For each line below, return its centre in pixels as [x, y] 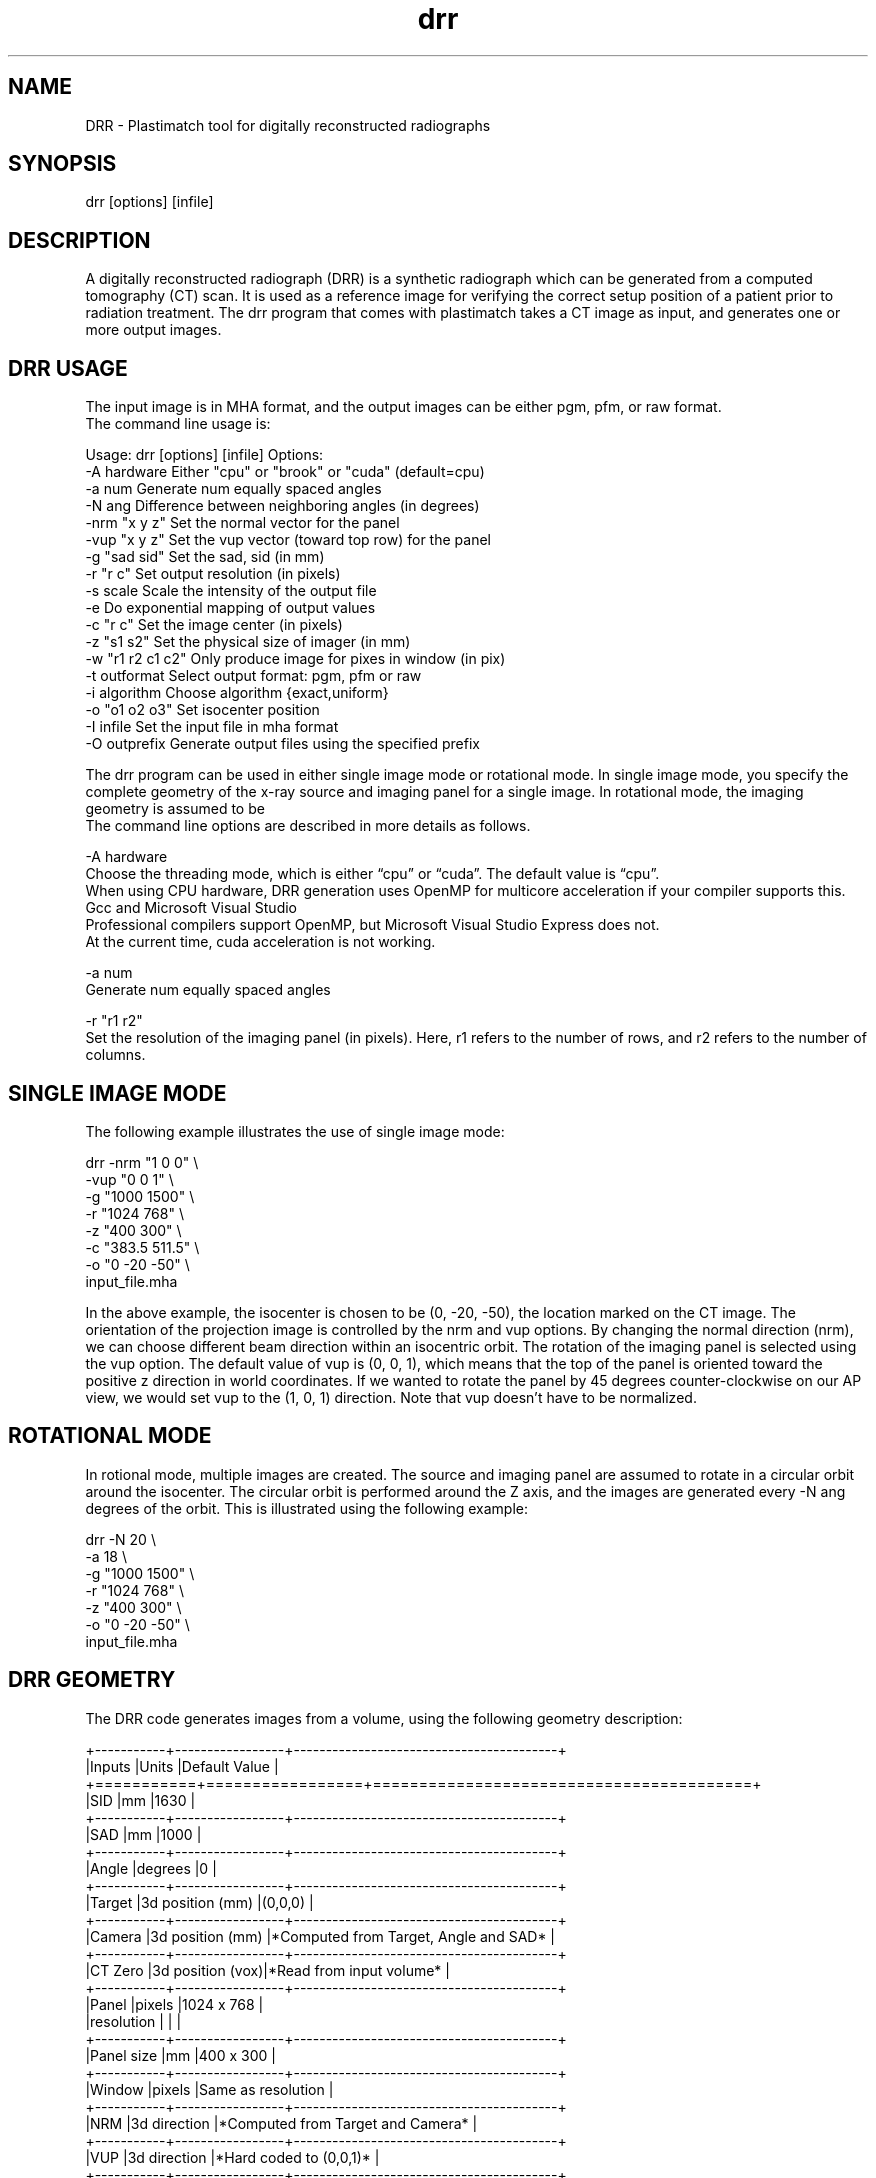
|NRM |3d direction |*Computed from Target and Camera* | [281, 2123]
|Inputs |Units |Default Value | [182, 1766]
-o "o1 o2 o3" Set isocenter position [202, 710]
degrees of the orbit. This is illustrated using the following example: [307, 1508]
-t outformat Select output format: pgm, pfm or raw [253, 676]
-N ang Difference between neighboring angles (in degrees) [282, 506]
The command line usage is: [178, 424]
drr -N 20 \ [120, 1539]
